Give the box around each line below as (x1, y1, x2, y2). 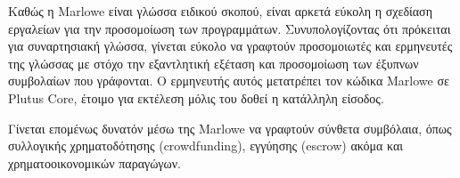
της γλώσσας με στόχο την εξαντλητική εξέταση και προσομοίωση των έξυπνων (8, 53, 419, 72)
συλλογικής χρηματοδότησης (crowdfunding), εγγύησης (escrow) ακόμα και (8, 136, 404, 155)
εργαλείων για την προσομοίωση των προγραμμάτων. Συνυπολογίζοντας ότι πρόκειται (8, 19, 451, 37)
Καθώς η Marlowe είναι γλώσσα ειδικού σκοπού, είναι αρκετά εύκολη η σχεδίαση (8, 2, 432, 20)
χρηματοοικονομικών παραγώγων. (8, 153, 181, 172)
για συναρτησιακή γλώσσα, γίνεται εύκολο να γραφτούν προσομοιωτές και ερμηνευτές (8, 36, 453, 55)
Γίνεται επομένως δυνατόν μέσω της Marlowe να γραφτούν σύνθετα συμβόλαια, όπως (8, 118, 452, 137)
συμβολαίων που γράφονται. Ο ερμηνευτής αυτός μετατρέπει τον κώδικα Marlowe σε (8, 71, 449, 90)
